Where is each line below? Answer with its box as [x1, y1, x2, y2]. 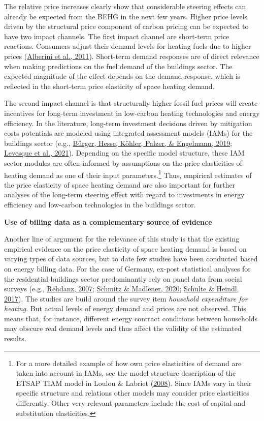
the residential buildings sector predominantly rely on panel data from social [4, 273, 242, 284]
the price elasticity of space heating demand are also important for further [4, 179, 236, 190]
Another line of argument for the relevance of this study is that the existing [4, 233, 240, 244]
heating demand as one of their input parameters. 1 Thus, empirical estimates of [4, 168, 252, 180]
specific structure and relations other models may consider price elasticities [16, 387, 249, 398]
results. [4, 333, 26, 344]
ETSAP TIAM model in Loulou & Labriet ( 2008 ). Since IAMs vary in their [16, 377, 252, 388]
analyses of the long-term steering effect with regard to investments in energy [4, 189, 245, 200]
